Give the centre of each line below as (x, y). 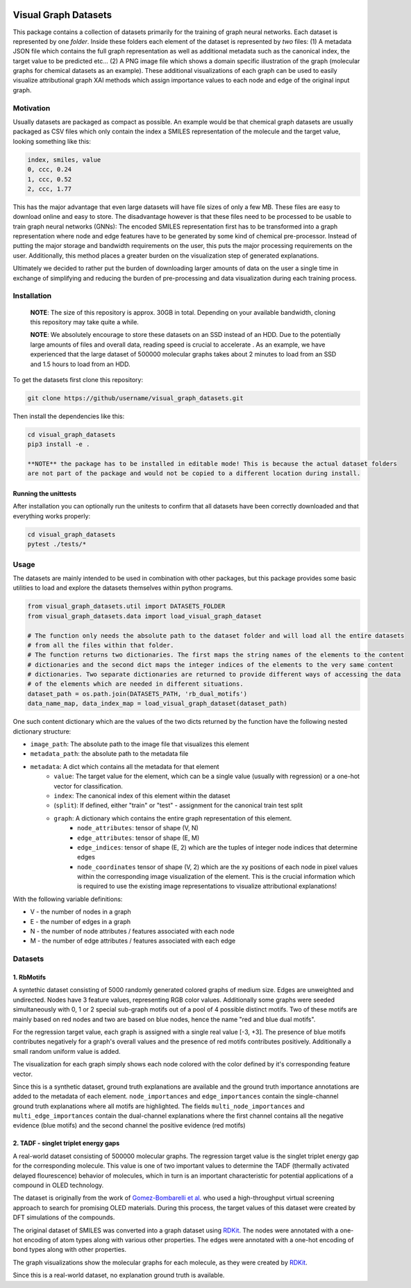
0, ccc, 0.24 (50, 170)
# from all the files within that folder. (101, 645)
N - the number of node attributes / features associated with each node (133, 932)
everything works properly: (51, 516)
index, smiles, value (64, 159)
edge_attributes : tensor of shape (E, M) (139, 838)
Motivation (32, 108)
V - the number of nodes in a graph (81, 912)
